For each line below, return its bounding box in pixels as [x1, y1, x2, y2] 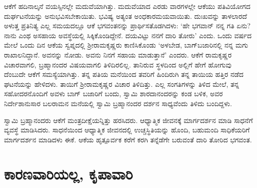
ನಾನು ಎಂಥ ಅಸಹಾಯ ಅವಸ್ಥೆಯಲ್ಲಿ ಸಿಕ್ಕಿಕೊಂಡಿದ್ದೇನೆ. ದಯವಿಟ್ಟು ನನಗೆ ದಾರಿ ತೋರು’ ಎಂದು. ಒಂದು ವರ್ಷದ [4, 30, 252, 40]
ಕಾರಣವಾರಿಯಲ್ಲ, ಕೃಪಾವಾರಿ [4, 163, 133, 184]
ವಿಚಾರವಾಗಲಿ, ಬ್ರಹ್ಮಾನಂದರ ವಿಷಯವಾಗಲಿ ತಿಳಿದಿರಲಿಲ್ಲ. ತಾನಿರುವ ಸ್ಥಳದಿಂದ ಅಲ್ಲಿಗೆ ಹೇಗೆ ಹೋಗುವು [4, 59, 232, 69]
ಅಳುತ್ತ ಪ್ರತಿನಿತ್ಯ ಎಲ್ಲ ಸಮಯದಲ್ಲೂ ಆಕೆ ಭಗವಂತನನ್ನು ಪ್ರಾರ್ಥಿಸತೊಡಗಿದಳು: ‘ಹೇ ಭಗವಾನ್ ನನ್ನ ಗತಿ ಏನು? [4, 20, 251, 31]
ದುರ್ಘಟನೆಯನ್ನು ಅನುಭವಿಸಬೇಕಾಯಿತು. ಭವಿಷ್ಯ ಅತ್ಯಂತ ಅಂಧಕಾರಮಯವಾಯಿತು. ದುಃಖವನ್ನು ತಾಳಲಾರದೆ [4, 10, 247, 21]
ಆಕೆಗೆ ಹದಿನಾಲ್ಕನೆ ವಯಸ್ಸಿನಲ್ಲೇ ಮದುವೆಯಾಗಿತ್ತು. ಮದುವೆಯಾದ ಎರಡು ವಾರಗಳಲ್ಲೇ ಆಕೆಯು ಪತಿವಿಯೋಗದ [4, 1, 251, 11]
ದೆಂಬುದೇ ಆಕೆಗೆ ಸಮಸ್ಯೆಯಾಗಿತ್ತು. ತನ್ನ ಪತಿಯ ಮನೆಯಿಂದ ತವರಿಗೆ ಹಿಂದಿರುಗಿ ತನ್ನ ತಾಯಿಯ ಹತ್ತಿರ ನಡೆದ [4, 69, 244, 79]
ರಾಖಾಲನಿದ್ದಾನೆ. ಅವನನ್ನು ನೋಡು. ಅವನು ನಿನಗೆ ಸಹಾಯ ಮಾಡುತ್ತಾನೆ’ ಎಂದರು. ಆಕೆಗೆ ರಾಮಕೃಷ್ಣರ [4, 49, 232, 60]
